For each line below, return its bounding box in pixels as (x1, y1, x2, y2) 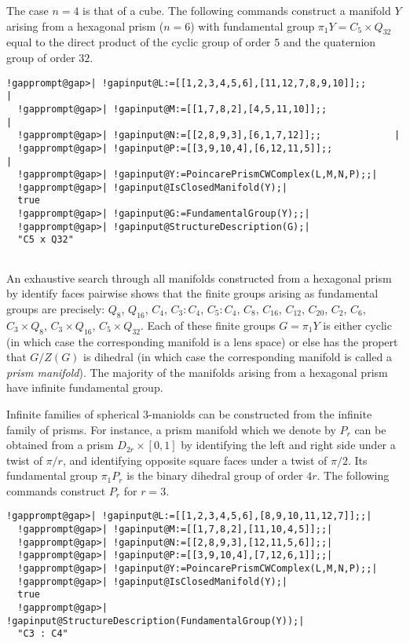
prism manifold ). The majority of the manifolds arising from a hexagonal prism (6, 364, 388, 380)
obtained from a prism (6, 437, 114, 453)
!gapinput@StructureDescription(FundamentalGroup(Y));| (6, 615, 305, 627)
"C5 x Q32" (17, 234, 74, 246)
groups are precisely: (6, 300, 105, 316)
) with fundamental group (190, 17, 315, 34)
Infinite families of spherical (6, 405, 140, 422)
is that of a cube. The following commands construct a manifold (82, 2, 391, 18)
